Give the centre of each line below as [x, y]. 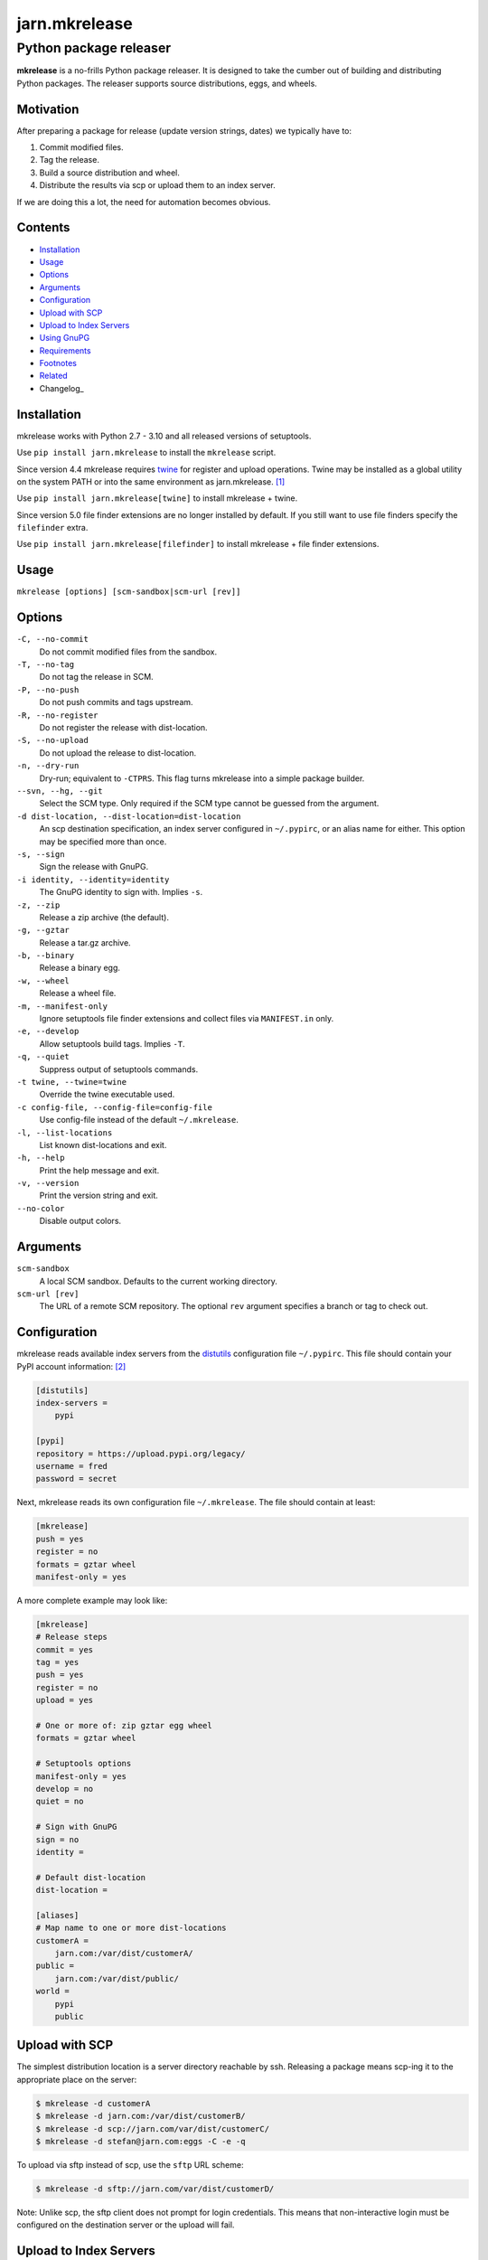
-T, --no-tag [46, 665]
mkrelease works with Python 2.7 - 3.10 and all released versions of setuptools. [164, 436]
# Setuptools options [84, 1764]
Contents [43, 227]
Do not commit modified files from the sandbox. [128, 652]
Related [53, 376]
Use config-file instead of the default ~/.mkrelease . [139, 1120]
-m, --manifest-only [62, 1006]
